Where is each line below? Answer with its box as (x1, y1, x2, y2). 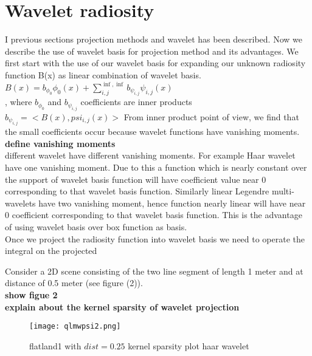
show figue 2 (5, 288, 58, 301)
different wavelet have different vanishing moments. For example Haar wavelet (5, 149, 296, 162)
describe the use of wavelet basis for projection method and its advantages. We (5, 44, 299, 57)
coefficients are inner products (80, 95, 192, 108)
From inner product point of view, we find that (123, 110, 299, 123)
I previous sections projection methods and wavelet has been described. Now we (5, 33, 302, 46)
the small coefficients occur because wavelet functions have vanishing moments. (5, 125, 300, 138)
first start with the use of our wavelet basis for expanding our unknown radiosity (5, 56, 306, 69)
